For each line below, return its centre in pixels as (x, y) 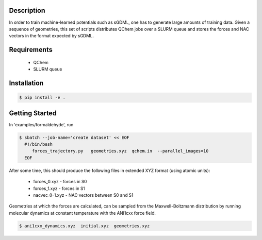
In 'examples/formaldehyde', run (41, 124)
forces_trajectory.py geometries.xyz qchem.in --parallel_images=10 (120, 151)
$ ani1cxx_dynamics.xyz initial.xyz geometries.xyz (84, 226)
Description (27, 10)
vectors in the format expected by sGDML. (51, 36)
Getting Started (33, 113)
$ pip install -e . (42, 98)
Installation (26, 83)
